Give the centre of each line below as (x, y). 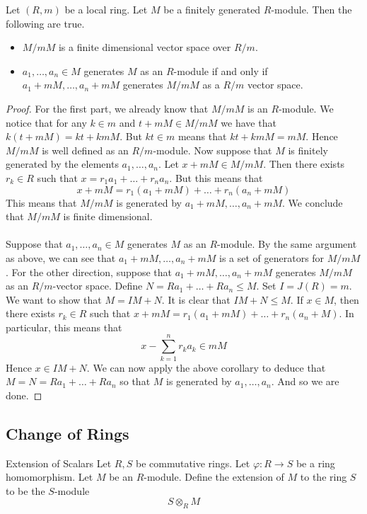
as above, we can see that (61, 257)
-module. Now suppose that (212, 150)
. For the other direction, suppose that (89, 272)
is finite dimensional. (108, 216)
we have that (249, 122)
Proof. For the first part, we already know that (107, 108)
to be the (25, 490)
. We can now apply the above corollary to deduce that (206, 367)
